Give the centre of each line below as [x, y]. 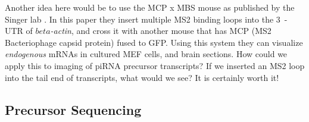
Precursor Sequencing [73, 109]
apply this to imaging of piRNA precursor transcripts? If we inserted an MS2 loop [155, 65]
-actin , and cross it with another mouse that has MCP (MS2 [161, 31]
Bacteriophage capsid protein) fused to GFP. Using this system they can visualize [154, 42]
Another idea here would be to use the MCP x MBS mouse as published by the [150, 7]
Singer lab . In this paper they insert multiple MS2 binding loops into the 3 [143, 19]
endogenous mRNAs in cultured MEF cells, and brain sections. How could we [146, 54]
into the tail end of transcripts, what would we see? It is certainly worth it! [142, 77]
